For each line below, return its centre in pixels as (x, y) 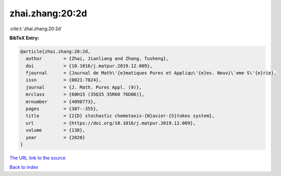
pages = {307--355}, (62, 109)
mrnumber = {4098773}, (61, 102)
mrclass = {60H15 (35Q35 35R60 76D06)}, (85, 94)
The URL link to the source (38, 158)
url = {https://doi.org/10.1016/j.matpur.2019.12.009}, (111, 123)
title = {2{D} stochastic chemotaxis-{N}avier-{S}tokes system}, (120, 116)
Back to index (24, 167)
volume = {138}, (56, 130)
